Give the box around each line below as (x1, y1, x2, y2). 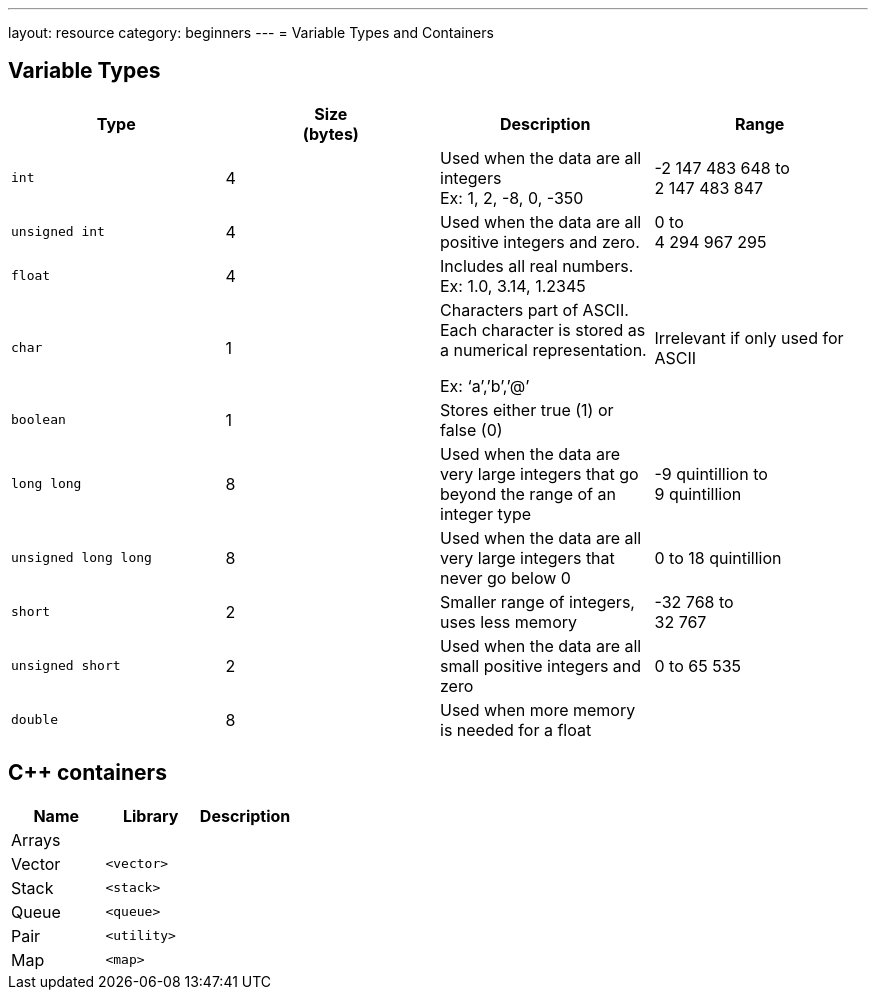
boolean (11, 412, 66, 428)
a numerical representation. (440, 339, 647, 360)
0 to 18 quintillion (654, 547, 782, 568)
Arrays (11, 829, 61, 850)
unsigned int (11, 224, 105, 240)
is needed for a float (440, 719, 592, 740)
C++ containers (8, 760, 167, 786)
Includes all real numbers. (440, 255, 634, 276)
